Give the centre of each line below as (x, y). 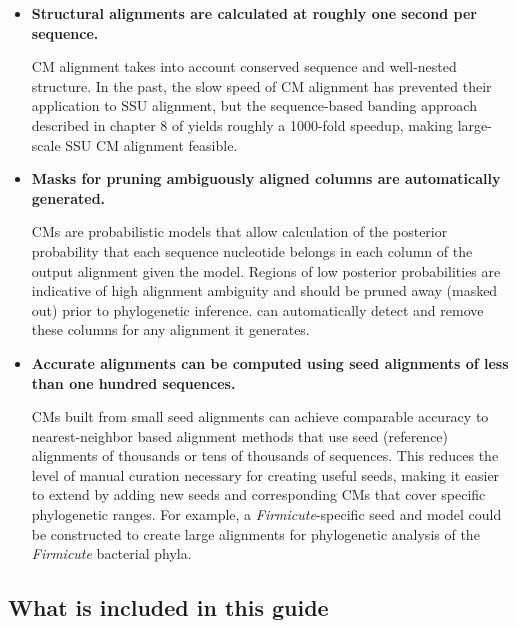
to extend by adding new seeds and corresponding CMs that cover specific (258, 494)
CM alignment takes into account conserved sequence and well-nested (244, 66)
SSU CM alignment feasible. (151, 144)
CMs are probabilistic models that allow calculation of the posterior (239, 231)
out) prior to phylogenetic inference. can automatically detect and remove (257, 309)
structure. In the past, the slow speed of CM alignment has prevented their (261, 85)
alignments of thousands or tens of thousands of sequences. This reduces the (265, 455)
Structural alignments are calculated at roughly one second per (254, 13)
